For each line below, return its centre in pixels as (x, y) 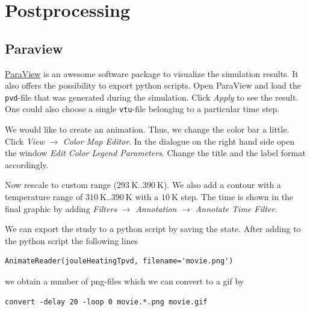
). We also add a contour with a (222, 185)
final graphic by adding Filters (61, 208)
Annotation (156, 208)
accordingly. (27, 164)
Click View (25, 141)
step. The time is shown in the (237, 197)
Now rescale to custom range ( (61, 185)
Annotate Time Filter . (236, 208)
